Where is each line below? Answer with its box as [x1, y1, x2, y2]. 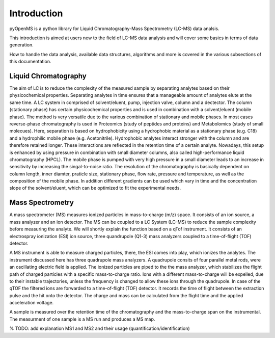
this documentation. [9, 59, 51, 65]
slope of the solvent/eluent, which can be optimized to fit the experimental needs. [9, 185, 181, 191]
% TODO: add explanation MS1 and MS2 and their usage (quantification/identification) [9, 325, 190, 331]
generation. [9, 42, 34, 48]
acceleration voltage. [9, 300, 54, 306]
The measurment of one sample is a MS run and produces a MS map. [9, 316, 155, 322]
